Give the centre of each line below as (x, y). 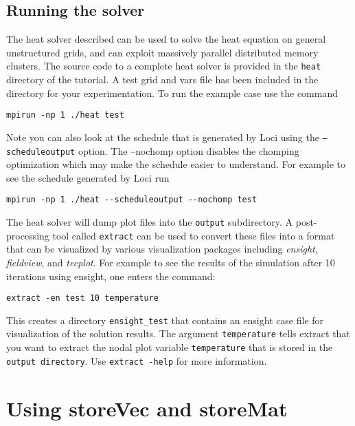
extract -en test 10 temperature (82, 298)
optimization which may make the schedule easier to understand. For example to (176, 164)
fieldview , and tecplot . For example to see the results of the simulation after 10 (171, 262)
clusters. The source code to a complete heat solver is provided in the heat (164, 66)
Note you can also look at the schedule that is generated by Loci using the (163, 137)
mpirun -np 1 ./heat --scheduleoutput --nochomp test (132, 200)
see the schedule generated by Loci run (88, 177)
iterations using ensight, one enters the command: (111, 276)
